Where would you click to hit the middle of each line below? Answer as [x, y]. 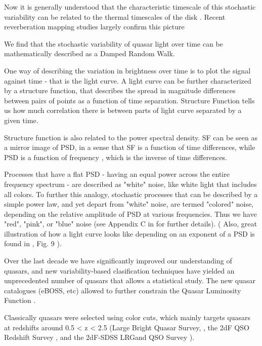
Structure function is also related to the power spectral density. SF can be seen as [131, 137]
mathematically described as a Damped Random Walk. [90, 53]
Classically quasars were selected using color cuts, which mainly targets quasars [127, 317]
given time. [21, 120]
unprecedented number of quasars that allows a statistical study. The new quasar [130, 280]
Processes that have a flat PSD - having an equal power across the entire [117, 174]
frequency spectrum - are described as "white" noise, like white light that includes [130, 184]
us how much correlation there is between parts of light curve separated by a [123, 110]
